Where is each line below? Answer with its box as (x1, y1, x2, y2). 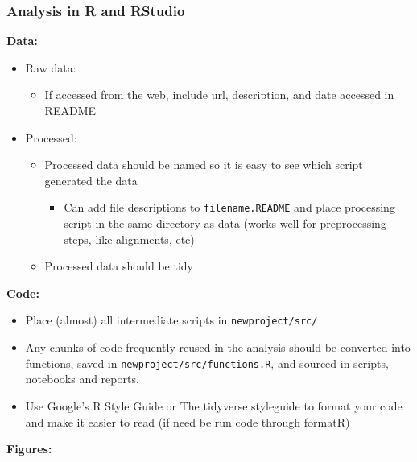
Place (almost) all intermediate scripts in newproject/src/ (25, 311, 318, 328)
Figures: (6, 440, 52, 457)
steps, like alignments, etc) (64, 230, 195, 247)
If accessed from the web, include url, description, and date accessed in (44, 86, 394, 103)
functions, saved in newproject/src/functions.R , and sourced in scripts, (25, 354, 389, 371)
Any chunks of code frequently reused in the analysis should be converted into (25, 339, 411, 356)
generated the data (44, 171, 138, 188)
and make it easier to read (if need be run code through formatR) (25, 413, 350, 430)
